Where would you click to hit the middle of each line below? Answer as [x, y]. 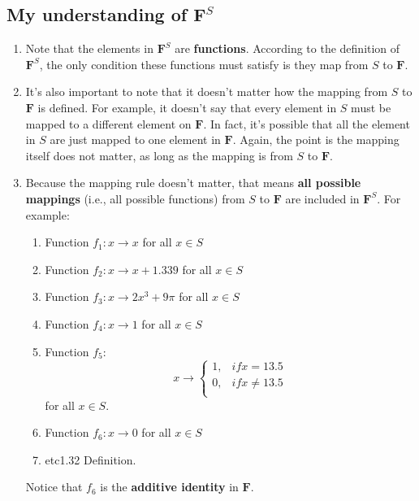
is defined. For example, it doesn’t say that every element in [187, 107]
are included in [322, 198]
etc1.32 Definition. [91, 459]
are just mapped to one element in [135, 139]
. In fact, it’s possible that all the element [307, 123]
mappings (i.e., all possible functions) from [135, 198]
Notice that [54, 487]
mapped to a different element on [108, 123]
